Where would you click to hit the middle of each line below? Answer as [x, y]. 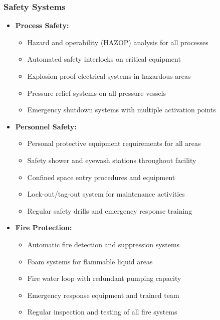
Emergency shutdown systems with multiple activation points [122, 110]
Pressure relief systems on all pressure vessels [97, 93]
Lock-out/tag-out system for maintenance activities [106, 194]
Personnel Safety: [46, 126]
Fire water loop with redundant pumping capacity [104, 278]
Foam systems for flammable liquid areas [90, 261]
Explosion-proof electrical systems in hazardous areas [109, 76]
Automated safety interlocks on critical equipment [104, 59]
